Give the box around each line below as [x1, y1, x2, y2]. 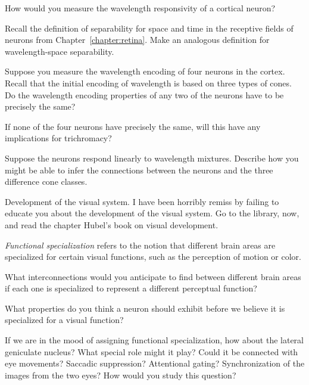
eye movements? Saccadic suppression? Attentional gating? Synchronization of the [5, 357, 305, 370]
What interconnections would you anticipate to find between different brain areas [5, 270, 301, 282]
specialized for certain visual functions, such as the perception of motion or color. [5, 250, 301, 263]
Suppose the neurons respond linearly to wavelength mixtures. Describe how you [5, 151, 299, 164]
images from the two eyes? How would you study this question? [5, 368, 236, 381]
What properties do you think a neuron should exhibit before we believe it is [5, 302, 285, 314]
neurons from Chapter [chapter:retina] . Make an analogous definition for [5, 33, 270, 46]
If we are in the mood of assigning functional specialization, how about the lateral [5, 334, 304, 346]
